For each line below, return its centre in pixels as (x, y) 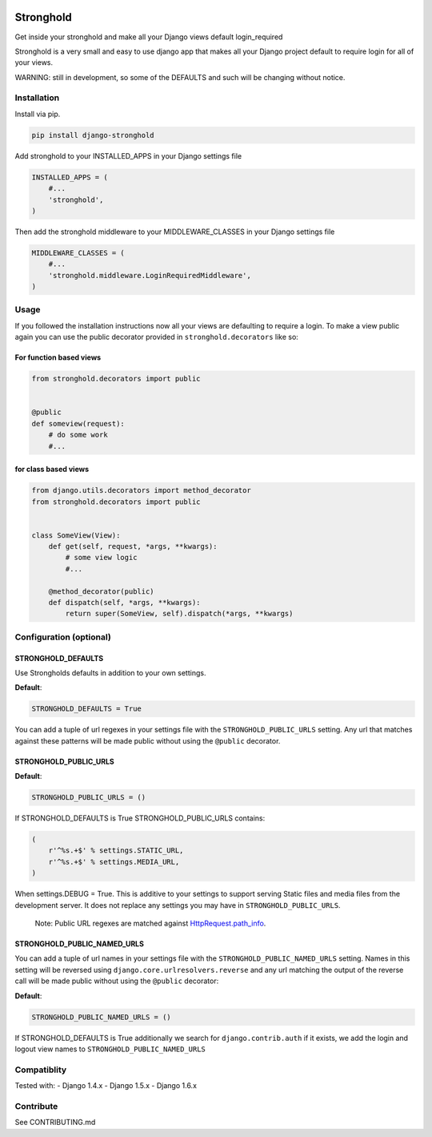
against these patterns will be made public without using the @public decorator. (148, 740)
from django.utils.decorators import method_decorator (141, 490)
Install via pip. (38, 114)
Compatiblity (41, 1070)
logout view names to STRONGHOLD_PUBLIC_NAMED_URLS (110, 1049)
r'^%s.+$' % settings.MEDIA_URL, (114, 862)
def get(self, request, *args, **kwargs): (133, 546)
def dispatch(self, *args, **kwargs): (124, 603)
